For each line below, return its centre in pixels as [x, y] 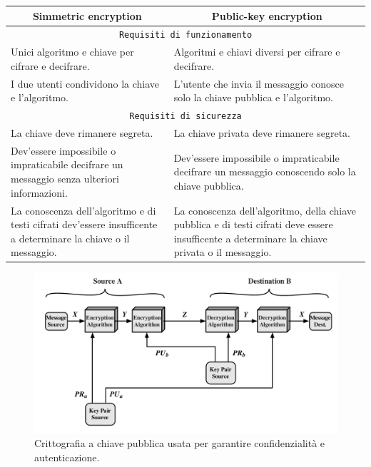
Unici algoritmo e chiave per [72, 52]
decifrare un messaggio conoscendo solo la [265, 171]
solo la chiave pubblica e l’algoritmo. [253, 97]
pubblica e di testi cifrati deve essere [253, 224]
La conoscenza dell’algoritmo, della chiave [265, 210]
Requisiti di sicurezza [185, 117]
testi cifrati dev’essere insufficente [84, 224]
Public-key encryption [267, 15]
